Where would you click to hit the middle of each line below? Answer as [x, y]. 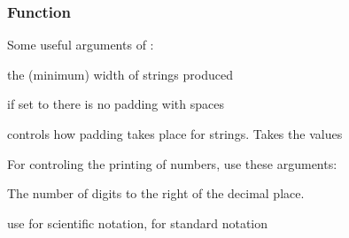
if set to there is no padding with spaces [116, 104]
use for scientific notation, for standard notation [137, 223]
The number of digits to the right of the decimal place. [156, 193]
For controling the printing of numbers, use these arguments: [172, 163]
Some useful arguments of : [81, 45]
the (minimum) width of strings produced [120, 74]
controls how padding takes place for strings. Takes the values [175, 134]
